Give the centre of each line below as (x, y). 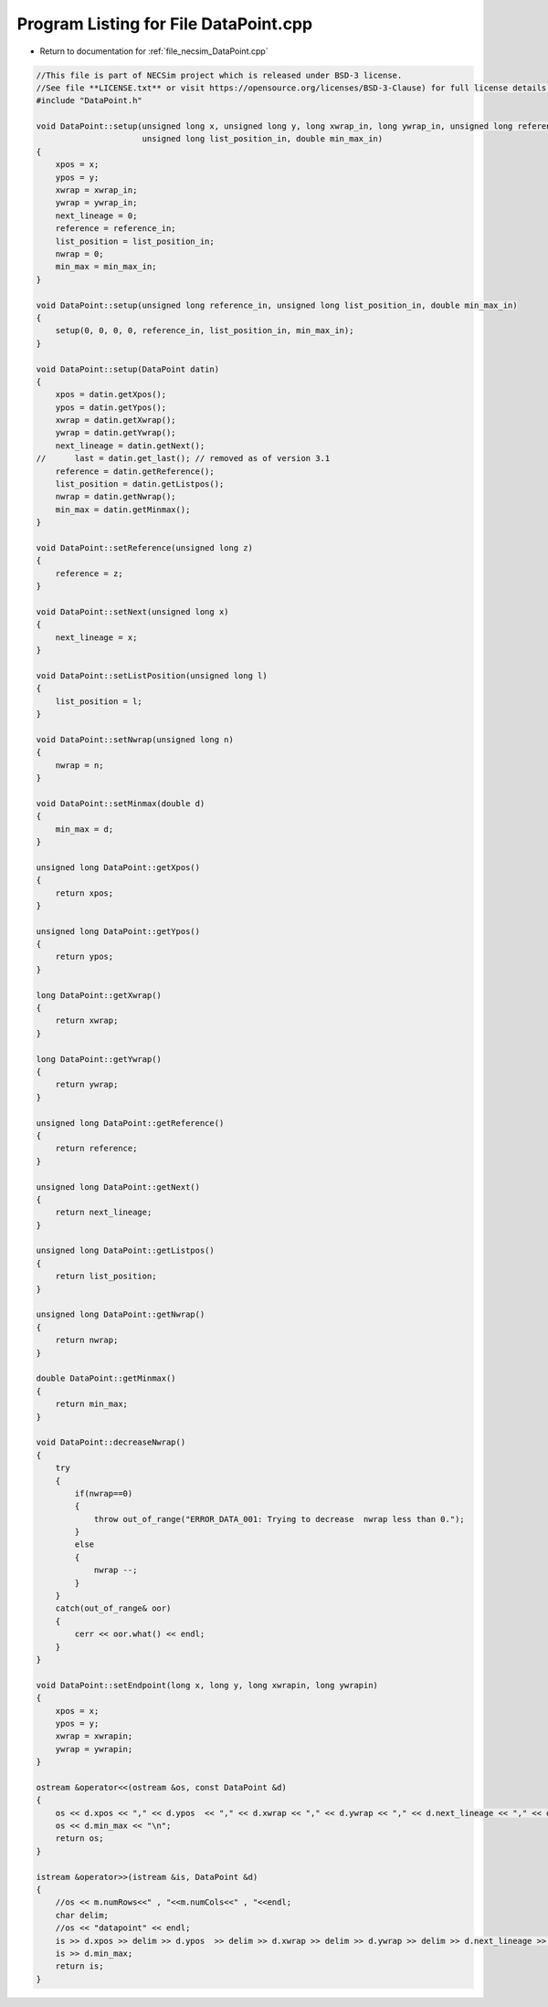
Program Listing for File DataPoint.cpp (165, 24)
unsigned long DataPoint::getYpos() (118, 931)
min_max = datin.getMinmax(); (123, 510)
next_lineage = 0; (96, 215)
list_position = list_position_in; (135, 241)
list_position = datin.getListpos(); (140, 484)
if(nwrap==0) (104, 1493)
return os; (79, 1839)
